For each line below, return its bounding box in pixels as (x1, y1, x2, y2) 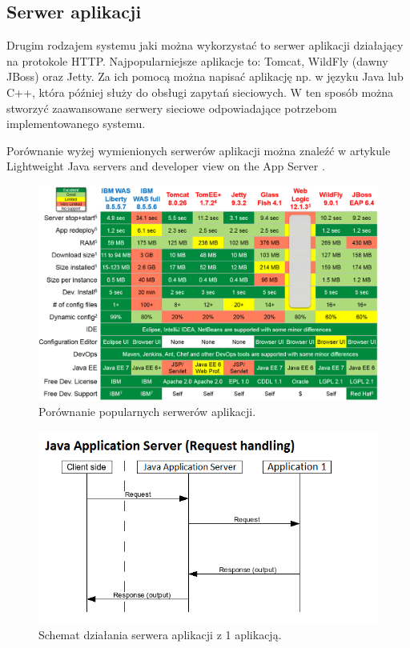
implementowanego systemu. (6, 115, 146, 132)
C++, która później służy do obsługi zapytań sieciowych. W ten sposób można (6, 83, 394, 100)
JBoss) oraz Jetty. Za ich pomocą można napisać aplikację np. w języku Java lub (6, 68, 404, 85)
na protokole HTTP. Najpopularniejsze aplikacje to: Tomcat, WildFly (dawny (6, 52, 388, 69)
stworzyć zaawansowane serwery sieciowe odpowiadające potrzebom (6, 99, 337, 116)
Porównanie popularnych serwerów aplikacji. (38, 403, 256, 420)
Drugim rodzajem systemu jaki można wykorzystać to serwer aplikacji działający (6, 37, 404, 54)
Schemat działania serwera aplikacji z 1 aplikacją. (38, 626, 282, 643)
